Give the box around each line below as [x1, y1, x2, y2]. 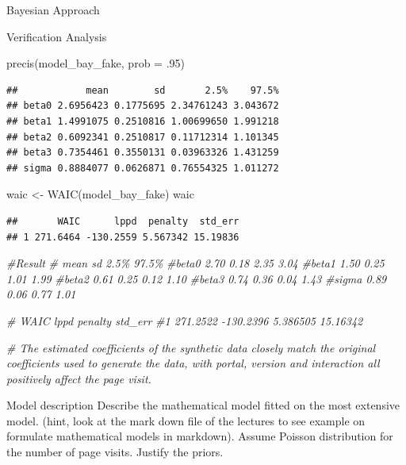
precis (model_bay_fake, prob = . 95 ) [6, 55, 185, 71]
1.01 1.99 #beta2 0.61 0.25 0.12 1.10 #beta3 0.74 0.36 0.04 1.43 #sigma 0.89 [6, 270, 387, 286]
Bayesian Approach [6, 2, 100, 17]
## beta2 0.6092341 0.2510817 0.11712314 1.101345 [6, 131, 279, 143]
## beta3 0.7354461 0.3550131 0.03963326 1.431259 [6, 147, 279, 159]
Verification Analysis [6, 28, 107, 44]
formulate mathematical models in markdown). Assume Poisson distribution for [6, 428, 393, 444]
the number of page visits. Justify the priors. [6, 444, 224, 460]
